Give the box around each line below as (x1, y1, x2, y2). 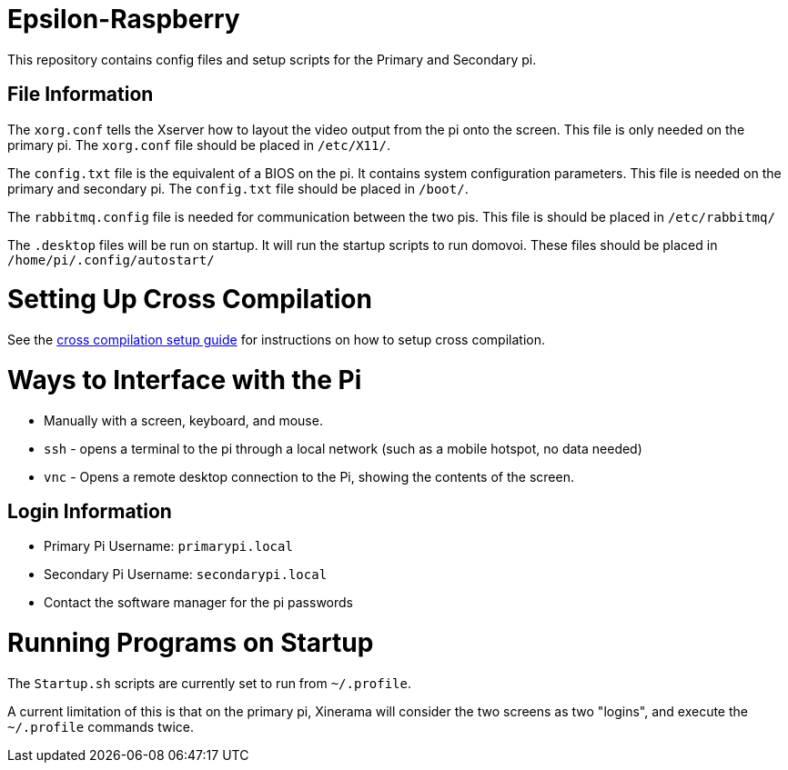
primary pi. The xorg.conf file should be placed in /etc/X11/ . (7, 136, 390, 153)
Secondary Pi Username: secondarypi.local (44, 566, 328, 583)
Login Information (7, 500, 172, 524)
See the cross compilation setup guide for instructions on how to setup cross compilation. (7, 332, 545, 348)
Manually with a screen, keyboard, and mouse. (44, 412, 323, 428)
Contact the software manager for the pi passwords (44, 595, 353, 611)
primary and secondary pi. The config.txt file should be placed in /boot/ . (7, 180, 469, 196)
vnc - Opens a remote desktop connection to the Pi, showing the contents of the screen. (44, 468, 574, 485)
